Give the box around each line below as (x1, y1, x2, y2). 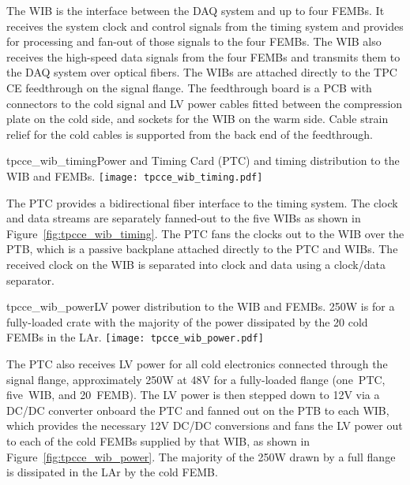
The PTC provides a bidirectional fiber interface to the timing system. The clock (6, 194, 398, 211)
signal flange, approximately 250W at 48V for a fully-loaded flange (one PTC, (6, 371, 386, 387)
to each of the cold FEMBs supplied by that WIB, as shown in (6, 432, 310, 449)
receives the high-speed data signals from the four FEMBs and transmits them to (6, 48, 401, 65)
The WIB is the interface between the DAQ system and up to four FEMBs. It (6, 2, 385, 18)
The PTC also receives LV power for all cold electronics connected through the (6, 356, 388, 371)
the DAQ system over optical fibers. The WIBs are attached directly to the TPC (6, 64, 397, 80)
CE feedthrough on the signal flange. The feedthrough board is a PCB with (6, 79, 372, 95)
